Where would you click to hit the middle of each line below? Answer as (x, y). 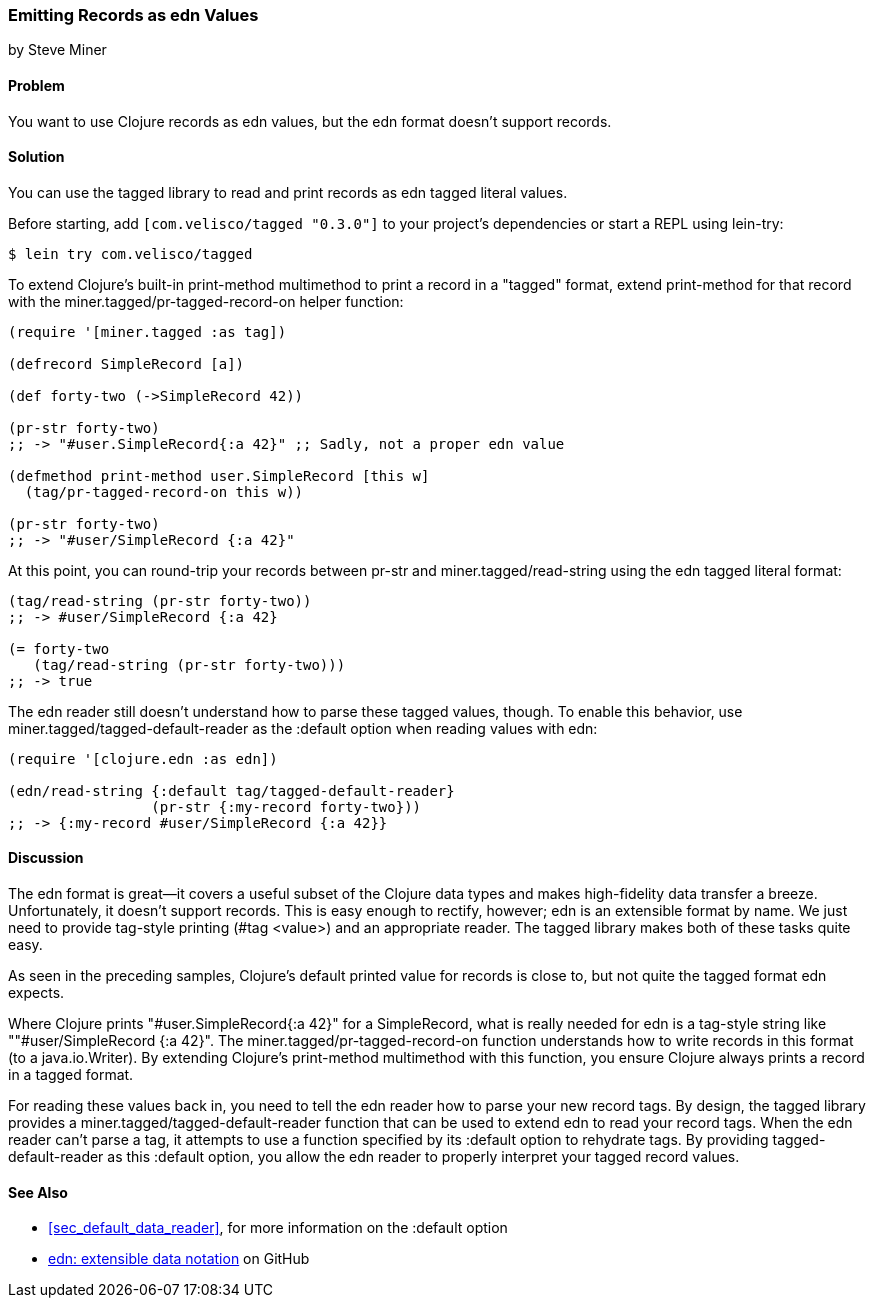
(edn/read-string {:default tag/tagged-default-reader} (231, 790)
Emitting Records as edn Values (133, 15)
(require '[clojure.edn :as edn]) (143, 758)
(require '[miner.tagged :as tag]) (147, 331)
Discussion (46, 858)
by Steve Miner (57, 50)
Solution (36, 157)
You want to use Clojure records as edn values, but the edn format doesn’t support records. (310, 121)
